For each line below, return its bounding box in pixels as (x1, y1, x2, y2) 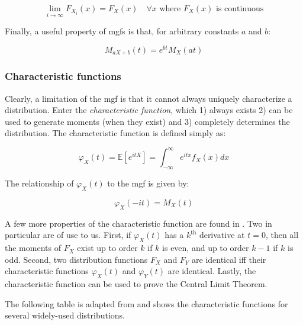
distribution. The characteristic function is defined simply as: (5, 127, 226, 139)
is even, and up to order (162, 242, 249, 254)
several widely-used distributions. (5, 309, 125, 321)
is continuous (215, 5, 264, 13)
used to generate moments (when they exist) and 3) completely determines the (5, 115, 290, 127)
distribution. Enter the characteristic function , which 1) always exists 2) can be (5, 104, 293, 116)
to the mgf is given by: (107, 177, 189, 189)
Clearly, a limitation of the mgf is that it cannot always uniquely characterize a (5, 92, 292, 104)
